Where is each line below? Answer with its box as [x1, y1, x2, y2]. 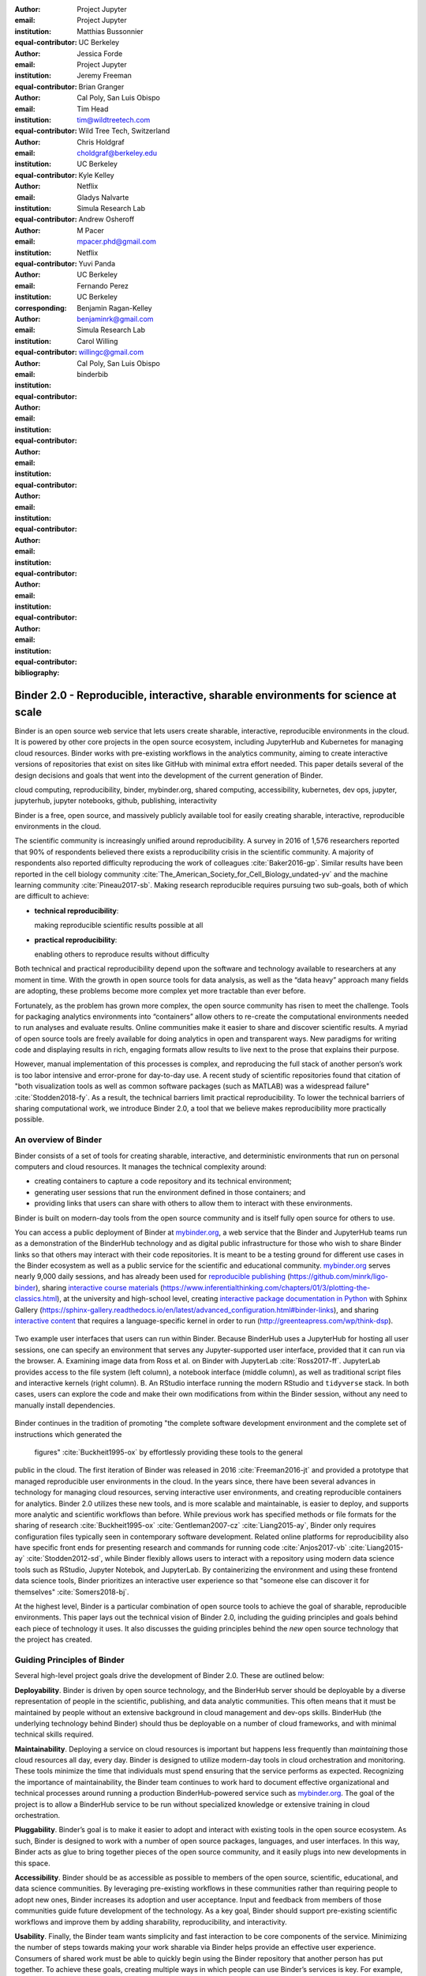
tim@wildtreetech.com [77, 115, 151, 124]
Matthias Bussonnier [77, 26, 144, 36]
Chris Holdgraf [77, 137, 125, 146]
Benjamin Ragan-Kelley [77, 303, 153, 312]
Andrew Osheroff [78, 214, 135, 224]
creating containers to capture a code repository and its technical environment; [34, 1176, 292, 1186]
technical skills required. [14, 1729, 94, 1739]
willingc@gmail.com [78, 348, 144, 357]
